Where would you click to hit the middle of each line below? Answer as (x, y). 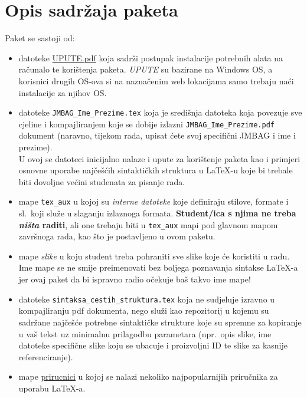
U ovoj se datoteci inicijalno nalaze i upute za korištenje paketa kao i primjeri (159, 158)
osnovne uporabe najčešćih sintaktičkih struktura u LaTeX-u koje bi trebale (156, 170)
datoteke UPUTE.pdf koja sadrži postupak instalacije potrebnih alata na (151, 57)
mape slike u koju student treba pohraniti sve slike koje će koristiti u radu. (154, 256)
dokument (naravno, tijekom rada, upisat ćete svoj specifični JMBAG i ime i (157, 135)
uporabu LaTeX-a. (52, 388)
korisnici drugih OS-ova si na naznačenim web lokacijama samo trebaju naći (156, 80)
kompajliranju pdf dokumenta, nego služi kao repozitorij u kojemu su (144, 310)
